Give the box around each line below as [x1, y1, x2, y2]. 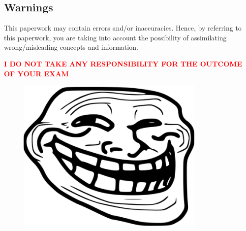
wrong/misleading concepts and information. [4, 42, 138, 52]
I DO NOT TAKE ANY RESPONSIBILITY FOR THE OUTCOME [4, 58, 243, 68]
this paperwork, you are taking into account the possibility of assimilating [4, 32, 227, 42]
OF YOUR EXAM [4, 68, 69, 78]
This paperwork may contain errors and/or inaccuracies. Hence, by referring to [4, 23, 242, 33]
